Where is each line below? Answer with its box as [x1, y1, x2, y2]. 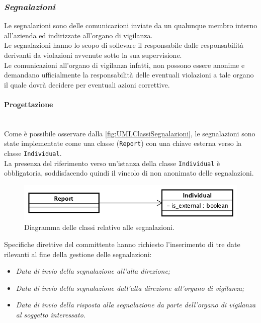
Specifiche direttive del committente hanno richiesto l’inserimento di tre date [4, 239, 240, 250]
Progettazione [4, 99, 53, 109]
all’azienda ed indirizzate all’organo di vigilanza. [4, 30, 153, 40]
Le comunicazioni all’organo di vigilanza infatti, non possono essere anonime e [4, 59, 245, 70]
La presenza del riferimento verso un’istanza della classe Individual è [4, 157, 220, 168]
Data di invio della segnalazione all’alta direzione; [16, 266, 170, 276]
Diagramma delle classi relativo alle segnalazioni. [24, 222, 175, 232]
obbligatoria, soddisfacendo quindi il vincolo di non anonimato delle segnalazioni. [4, 168, 254, 178]
